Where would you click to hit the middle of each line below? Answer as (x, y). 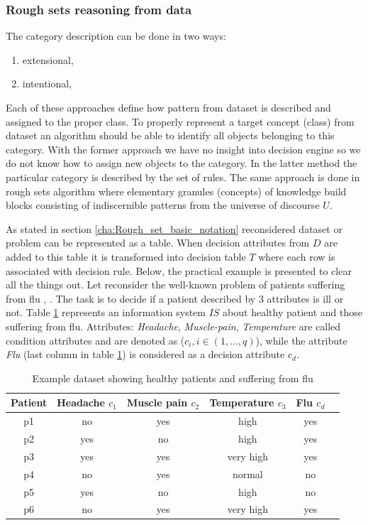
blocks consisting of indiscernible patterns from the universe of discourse (163, 205)
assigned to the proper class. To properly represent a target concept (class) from (180, 121)
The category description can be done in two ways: (116, 36)
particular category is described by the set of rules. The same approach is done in (183, 177)
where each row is (297, 256)
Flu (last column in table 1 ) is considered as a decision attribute (145, 354)
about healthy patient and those (292, 312)
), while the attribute (301, 340)
